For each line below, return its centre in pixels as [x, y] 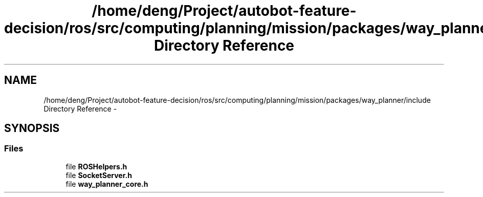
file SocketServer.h [99, 175]
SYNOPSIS [32, 128]
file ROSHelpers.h [96, 166]
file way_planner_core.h [107, 184]
